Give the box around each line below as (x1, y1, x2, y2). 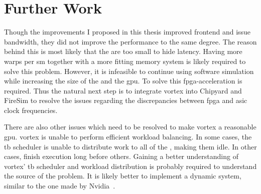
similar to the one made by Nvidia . (4, 180, 115, 191)
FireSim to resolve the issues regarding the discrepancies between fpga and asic (4, 95, 247, 105)
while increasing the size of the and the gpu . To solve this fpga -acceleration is (4, 75, 242, 86)
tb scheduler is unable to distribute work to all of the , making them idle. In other (4, 141, 257, 151)
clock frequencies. (4, 104, 58, 115)
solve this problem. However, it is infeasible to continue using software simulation (4, 65, 254, 76)
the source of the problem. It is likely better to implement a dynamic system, (4, 170, 241, 181)
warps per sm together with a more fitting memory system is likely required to (4, 55, 246, 66)
